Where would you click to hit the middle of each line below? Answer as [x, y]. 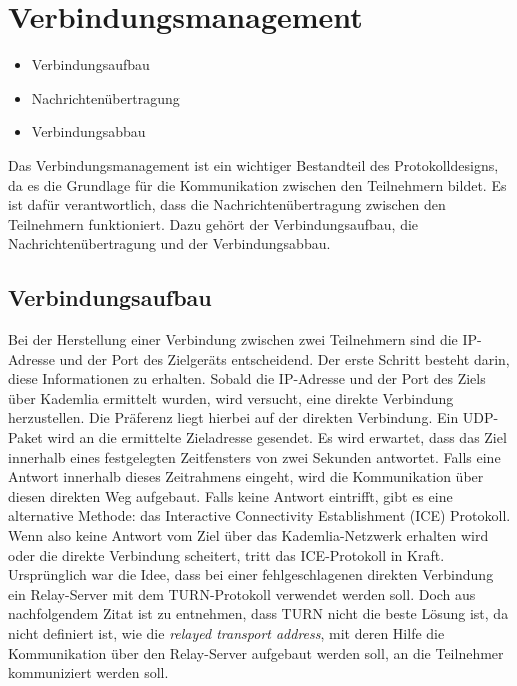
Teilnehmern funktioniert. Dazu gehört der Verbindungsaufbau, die [213, 223]
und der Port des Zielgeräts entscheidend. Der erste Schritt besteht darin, [284, 358]
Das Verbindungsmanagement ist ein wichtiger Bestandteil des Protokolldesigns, [253, 164]
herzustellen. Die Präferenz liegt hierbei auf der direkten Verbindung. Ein [233, 417]
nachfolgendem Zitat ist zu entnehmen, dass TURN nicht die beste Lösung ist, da [258, 613]
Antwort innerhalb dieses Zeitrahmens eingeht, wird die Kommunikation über [246, 476]
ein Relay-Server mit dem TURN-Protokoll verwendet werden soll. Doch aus [242, 593]
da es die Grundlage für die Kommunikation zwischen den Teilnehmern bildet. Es [257, 184]
